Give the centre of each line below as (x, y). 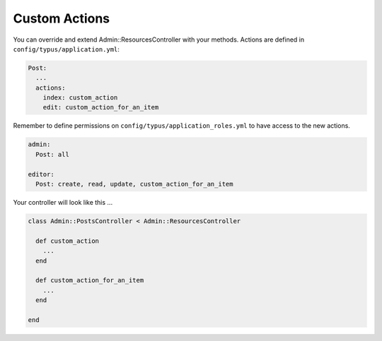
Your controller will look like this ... (63, 202)
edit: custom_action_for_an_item (101, 107)
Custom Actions (62, 18)
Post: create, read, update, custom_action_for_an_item (134, 184)
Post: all (53, 154)
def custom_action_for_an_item (90, 280)
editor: (41, 174)
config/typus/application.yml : (66, 49)
